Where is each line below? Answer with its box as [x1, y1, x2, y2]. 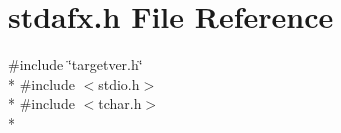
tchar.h [98, 93, 142, 114]
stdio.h [98, 73, 140, 94]
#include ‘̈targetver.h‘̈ [8, 54, 143, 75]
